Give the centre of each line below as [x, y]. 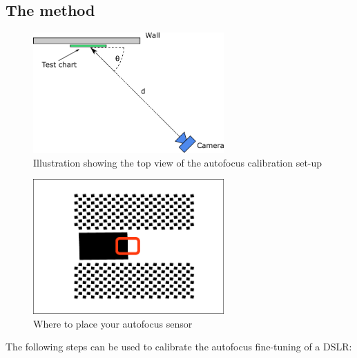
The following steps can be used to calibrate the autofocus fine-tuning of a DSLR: [179, 347]
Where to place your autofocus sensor [113, 323]
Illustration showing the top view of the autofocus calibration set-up [178, 162]
